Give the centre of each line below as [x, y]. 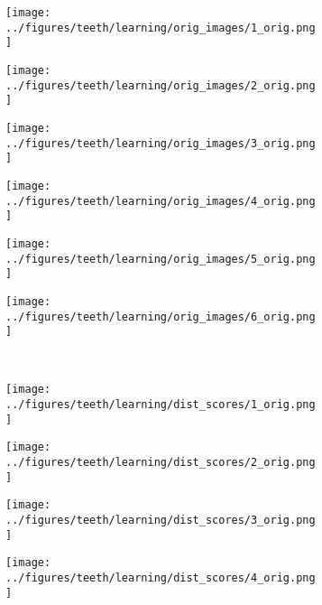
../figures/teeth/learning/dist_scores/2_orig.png [161, 463]
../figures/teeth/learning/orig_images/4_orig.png [161, 201]
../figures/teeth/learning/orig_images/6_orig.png [161, 316]
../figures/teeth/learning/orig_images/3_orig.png [161, 143]
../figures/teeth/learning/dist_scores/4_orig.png [161, 577]
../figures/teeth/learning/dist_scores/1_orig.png [161, 405]
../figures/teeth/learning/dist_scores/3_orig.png [161, 520]
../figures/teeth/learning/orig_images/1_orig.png [161, 28]
